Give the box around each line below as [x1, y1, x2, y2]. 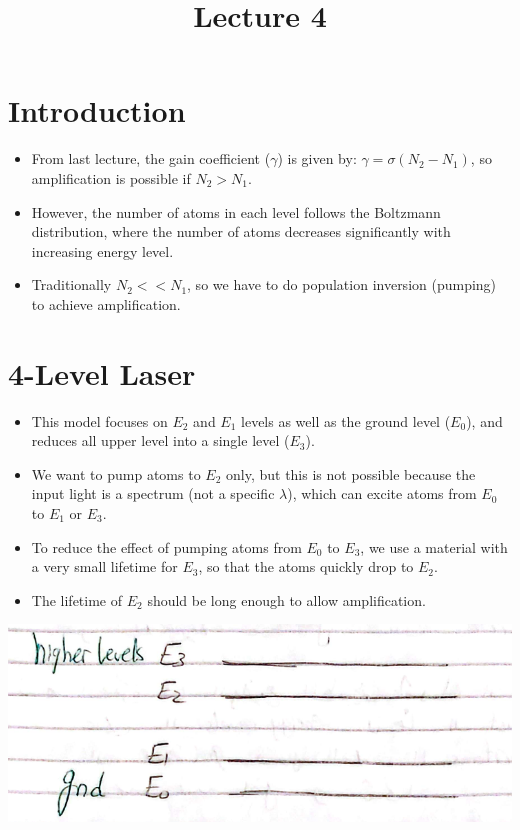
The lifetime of [31, 589, 123, 610]
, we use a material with [360, 536, 508, 557]
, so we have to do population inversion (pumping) [187, 274, 497, 295]
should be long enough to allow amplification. [147, 589, 426, 610]
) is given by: [277, 148, 357, 169]
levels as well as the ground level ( [241, 410, 451, 431]
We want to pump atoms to [31, 463, 201, 484]
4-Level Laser [8, 352, 196, 393]
